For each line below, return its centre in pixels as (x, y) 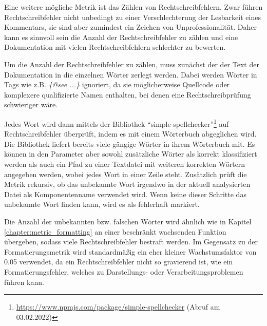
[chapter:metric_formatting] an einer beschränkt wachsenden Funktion (115, 231)
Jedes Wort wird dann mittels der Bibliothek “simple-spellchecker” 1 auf (117, 123)
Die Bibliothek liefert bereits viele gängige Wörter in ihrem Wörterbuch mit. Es (130, 143)
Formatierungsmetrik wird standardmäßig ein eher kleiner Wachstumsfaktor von (130, 251)
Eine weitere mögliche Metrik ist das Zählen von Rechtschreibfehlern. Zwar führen (133, 7)
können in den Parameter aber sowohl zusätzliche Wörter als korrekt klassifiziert (131, 154)
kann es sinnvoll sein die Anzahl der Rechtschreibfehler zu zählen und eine (121, 37)
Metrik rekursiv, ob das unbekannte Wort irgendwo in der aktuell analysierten (127, 184)
